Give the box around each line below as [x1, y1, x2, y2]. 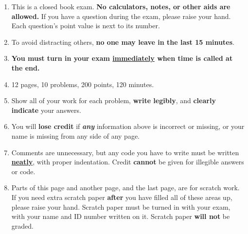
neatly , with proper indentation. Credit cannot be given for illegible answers [11, 157, 244, 167]
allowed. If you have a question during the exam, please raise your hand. [11, 11, 231, 21]
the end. [11, 62, 40, 72]
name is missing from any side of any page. [11, 130, 140, 141]
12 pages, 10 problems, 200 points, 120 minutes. [11, 79, 154, 89]
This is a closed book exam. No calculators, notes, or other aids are [11, 1, 230, 11]
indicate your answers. [11, 105, 81, 115]
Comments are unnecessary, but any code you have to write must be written [11, 147, 239, 157]
